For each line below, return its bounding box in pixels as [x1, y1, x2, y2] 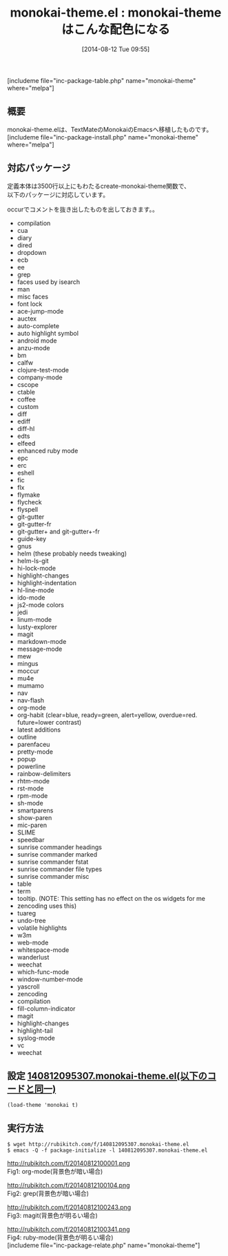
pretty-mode [17, 748, 54, 756]
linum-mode [17, 615, 52, 623]
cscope [17, 380, 39, 388]
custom [17, 402, 39, 410]
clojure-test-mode [17, 365, 70, 374]
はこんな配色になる [61, 22, 170, 37]
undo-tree [17, 916, 46, 924]
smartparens [17, 806, 54, 815]
